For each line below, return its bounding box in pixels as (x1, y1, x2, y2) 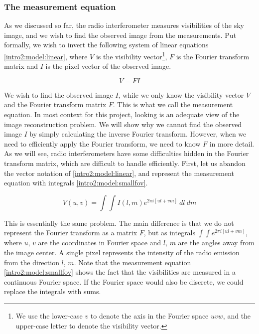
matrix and (4, 61, 38, 71)
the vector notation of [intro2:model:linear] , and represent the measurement (4, 167, 235, 178)
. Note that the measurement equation (74, 257, 191, 267)
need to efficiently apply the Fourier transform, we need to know (4, 138, 201, 149)
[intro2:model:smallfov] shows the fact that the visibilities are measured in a (4, 267, 236, 277)
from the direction (4, 257, 59, 267)
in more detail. (209, 138, 255, 149)
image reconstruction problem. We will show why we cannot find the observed (4, 119, 242, 129)
